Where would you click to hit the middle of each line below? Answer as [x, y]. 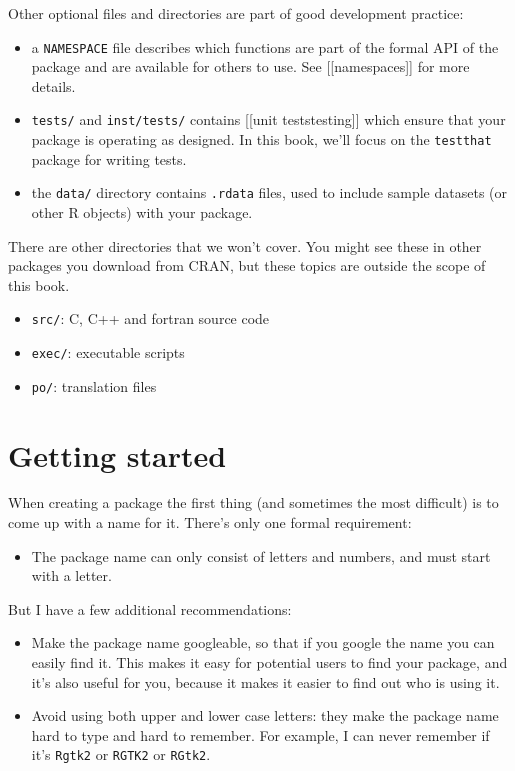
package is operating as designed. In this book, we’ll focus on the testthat [261, 139]
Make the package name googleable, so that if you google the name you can [263, 642]
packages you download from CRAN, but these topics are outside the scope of [247, 265]
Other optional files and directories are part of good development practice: [236, 13]
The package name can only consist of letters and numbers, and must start [261, 555]
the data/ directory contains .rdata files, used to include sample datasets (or [269, 192]
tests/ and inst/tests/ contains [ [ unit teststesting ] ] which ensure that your [268, 119]
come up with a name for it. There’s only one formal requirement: [210, 522]
